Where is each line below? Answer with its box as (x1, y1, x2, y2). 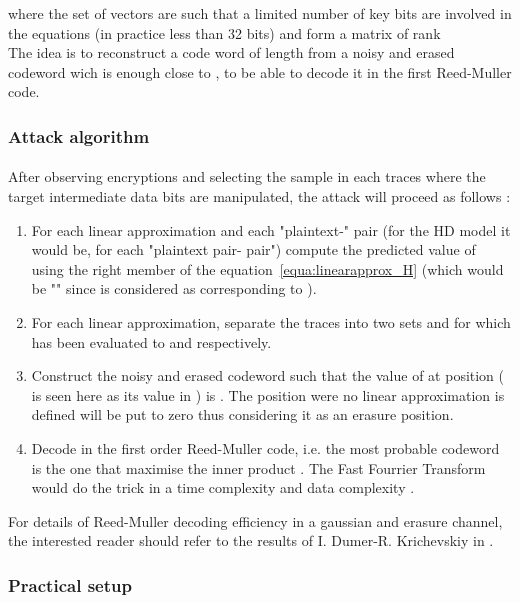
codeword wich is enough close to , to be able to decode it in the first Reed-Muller (8, 61, 512, 82)
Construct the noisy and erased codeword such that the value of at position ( (31, 365, 505, 386)
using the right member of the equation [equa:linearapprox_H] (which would (31, 258, 504, 279)
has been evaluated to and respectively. (31, 331, 272, 352)
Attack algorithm (8, 123, 150, 148)
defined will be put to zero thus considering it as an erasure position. (31, 404, 454, 425)
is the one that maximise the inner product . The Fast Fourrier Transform (31, 457, 486, 478)
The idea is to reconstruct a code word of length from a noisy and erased (8, 42, 455, 63)
